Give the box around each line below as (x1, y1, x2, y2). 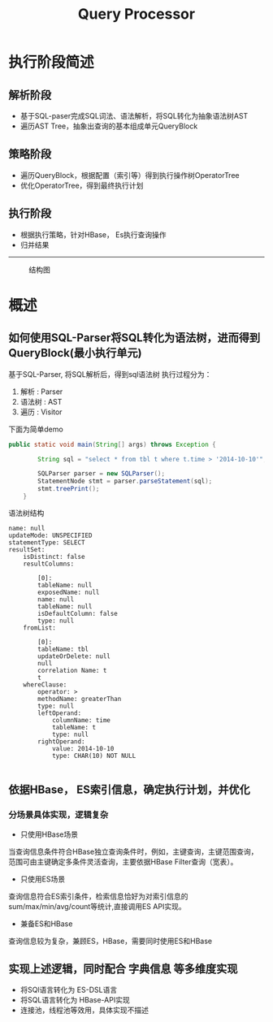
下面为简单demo (8, 424, 63, 434)
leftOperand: (37, 708, 82, 717)
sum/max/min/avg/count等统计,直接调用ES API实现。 (8, 901, 186, 911)
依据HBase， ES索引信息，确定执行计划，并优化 (8, 783, 250, 797)
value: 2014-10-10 (51, 744, 115, 752)
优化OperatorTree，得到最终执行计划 (19, 180, 144, 190)
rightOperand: (37, 737, 85, 746)
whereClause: (23, 680, 67, 689)
